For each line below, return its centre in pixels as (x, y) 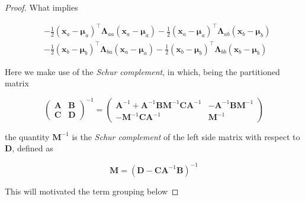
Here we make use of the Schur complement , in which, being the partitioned (142, 71)
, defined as (33, 148)
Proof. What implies (41, 7)
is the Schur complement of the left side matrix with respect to (186, 136)
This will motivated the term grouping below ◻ (92, 191)
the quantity (27, 136)
